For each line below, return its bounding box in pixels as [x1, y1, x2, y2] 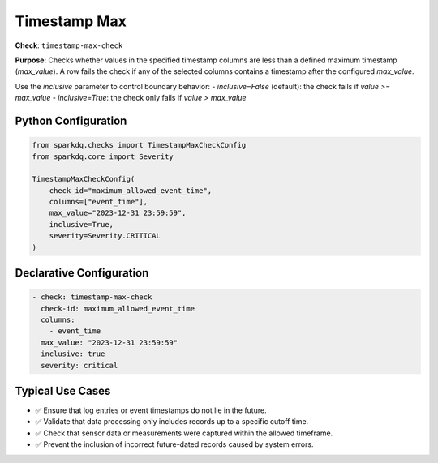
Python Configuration [15, 114, 127, 127]
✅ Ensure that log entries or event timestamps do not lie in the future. [35, 405, 267, 415]
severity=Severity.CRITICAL [49, 231, 161, 241]
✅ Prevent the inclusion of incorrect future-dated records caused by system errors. [35, 439, 314, 449]
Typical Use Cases [15, 384, 111, 397]
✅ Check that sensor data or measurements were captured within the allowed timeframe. [35, 428, 333, 438]
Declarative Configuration [15, 266, 149, 280]
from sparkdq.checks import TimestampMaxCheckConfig [32, 140, 247, 150]
